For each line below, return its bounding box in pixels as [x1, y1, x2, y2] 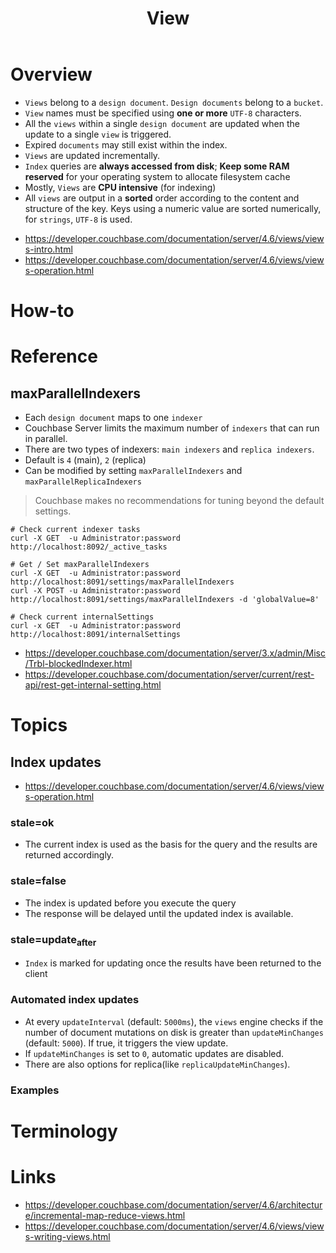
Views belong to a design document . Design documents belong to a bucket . [24, 96, 324, 108]
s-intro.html [24, 243, 73, 255]
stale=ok [10, 816, 55, 830]
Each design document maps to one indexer [24, 412, 203, 424]
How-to [10, 300, 75, 322]
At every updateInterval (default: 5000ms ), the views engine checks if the [24, 1015, 324, 1027]
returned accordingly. [24, 849, 115, 861]
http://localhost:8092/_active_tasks [10, 542, 168, 552]
